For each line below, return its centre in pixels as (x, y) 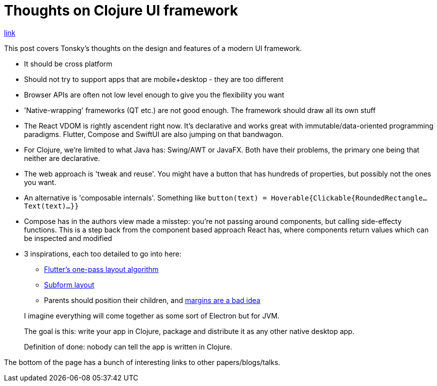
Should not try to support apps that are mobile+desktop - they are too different (154, 79)
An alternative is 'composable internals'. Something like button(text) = (145, 197)
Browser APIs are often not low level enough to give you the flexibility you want (154, 94)
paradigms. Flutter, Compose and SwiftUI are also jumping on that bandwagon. (154, 134)
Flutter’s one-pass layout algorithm (101, 269)
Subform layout (69, 284)
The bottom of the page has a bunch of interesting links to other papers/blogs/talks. (142, 362)
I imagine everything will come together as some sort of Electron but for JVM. (152, 315)
